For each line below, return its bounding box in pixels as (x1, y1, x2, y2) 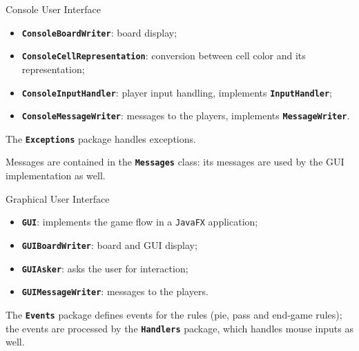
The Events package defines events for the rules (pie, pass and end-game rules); (6, 307, 342, 321)
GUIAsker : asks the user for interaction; (21, 261, 188, 275)
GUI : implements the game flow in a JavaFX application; (21, 214, 258, 229)
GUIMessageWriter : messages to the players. (21, 284, 208, 299)
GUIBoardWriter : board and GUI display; (21, 237, 197, 252)
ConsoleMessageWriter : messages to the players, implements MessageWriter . (21, 108, 350, 123)
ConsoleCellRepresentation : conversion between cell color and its (21, 48, 306, 63)
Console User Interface (6, 2, 101, 16)
